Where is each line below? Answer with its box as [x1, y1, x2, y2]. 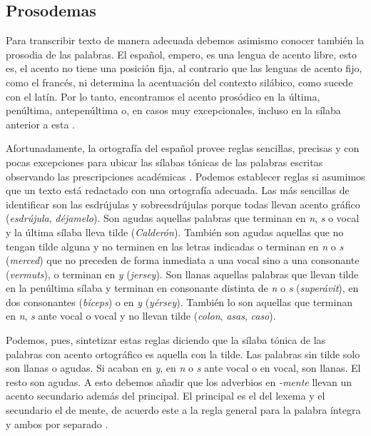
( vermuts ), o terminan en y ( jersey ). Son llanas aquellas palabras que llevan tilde [6, 266, 359, 281]
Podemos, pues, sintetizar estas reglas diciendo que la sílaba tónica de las [6, 333, 326, 348]
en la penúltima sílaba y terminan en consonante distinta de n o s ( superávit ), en [6, 280, 359, 295]
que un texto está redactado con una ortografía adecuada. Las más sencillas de [6, 183, 350, 198]
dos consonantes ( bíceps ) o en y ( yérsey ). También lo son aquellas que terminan [6, 294, 352, 309]
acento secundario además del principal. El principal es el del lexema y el [6, 388, 325, 403]
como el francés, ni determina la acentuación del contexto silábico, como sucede [6, 74, 353, 89]
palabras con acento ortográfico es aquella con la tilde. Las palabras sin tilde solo [6, 346, 360, 361]
